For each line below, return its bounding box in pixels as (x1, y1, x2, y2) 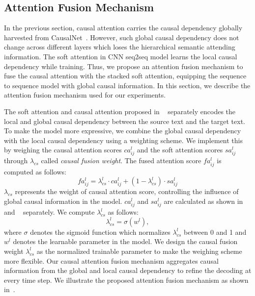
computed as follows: (4, 166, 66, 176)
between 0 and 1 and (184, 226, 247, 237)
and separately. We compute (4, 207, 95, 217)
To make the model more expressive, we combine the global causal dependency (4, 125, 241, 136)
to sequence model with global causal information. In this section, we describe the (4, 80, 251, 90)
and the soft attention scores (137, 145, 223, 155)
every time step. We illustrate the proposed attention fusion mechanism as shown (4, 274, 249, 285)
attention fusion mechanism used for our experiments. (4, 90, 166, 100)
